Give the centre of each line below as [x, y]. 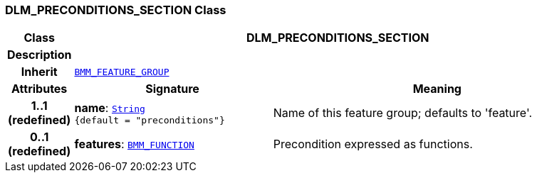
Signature [172, 89]
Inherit [39, 72]
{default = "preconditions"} [150, 120]
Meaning [437, 89]
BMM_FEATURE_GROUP [122, 72]
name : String [110, 107]
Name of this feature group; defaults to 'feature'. [403, 113]
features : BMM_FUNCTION [134, 144]
